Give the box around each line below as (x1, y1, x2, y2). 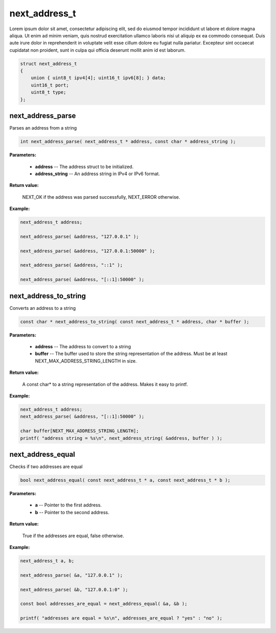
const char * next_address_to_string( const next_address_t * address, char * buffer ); (20, 319, 250, 325)
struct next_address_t (20, 60, 77, 67)
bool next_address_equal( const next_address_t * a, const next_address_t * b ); (20, 477, 231, 483)
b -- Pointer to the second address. (35, 509, 109, 515)
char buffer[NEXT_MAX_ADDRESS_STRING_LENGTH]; (20, 428, 139, 434)
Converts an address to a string (9, 305, 76, 311)
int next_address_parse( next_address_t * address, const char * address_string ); (20, 139, 236, 144)
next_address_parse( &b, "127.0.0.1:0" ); (20, 586, 128, 593)
